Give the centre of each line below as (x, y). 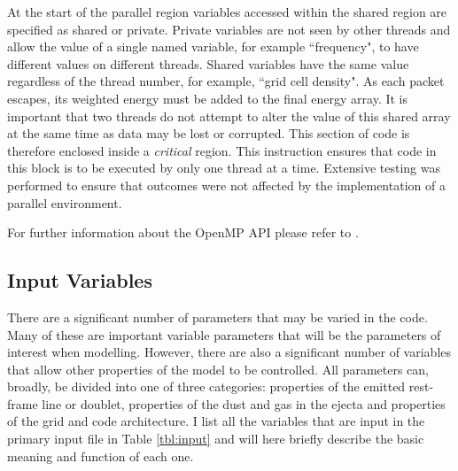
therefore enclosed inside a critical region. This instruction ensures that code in (222, 150)
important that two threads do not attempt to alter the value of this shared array (229, 116)
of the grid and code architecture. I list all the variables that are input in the (216, 421)
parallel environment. (65, 202)
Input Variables (80, 280)
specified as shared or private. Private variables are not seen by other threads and (229, 29)
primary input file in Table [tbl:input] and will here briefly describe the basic (216, 439)
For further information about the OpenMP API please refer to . (183, 232)
